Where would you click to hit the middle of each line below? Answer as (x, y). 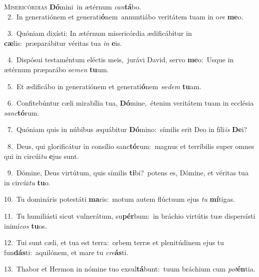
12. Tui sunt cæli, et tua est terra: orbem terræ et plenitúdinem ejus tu (114, 242)
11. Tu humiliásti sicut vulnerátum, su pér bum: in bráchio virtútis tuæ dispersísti (130, 215)
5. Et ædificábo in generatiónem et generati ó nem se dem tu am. (104, 86)
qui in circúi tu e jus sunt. (42, 156)
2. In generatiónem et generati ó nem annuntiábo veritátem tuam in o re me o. (125, 16)
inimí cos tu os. (26, 225)
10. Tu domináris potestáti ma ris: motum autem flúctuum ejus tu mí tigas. (120, 199)
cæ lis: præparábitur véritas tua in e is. (63, 43)
